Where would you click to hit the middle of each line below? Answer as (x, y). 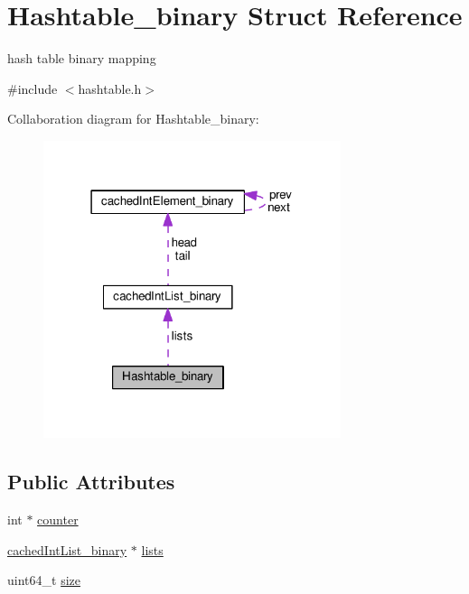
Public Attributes (91, 482)
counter (58, 520)
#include (33, 88)
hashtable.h (110, 88)
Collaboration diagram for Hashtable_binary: (133, 119)
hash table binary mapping (82, 58)
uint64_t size (44, 580)
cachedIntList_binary (67, 549)
